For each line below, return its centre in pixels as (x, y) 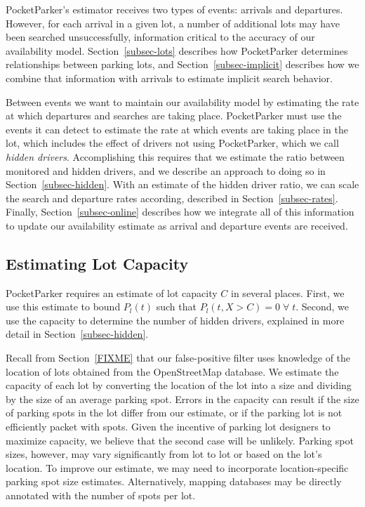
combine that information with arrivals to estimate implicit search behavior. (169, 78)
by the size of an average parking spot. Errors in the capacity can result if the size (182, 399)
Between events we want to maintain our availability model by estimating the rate (182, 101)
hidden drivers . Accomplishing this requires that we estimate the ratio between (175, 156)
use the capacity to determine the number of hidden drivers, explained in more (175, 320)
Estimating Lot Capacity (97, 263)
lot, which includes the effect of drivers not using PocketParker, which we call (172, 143)
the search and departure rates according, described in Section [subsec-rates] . (172, 198)
